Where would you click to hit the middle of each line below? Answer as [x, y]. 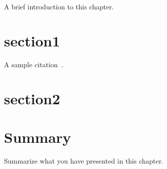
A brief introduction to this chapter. [59, 6]
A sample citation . [34, 64]
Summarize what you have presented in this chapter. [84, 160]
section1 [32, 40]
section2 [32, 98]
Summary [38, 137]
